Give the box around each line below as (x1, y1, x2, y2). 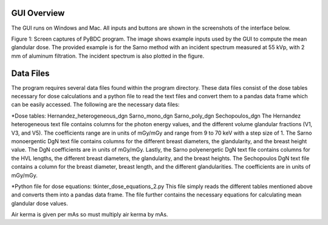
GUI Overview (11, 8, 65, 18)
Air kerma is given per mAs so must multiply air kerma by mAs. (11, 211, 168, 218)
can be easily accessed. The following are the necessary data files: (11, 101, 180, 109)
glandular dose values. (11, 200, 68, 207)
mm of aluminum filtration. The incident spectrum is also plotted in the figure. (11, 52, 205, 59)
